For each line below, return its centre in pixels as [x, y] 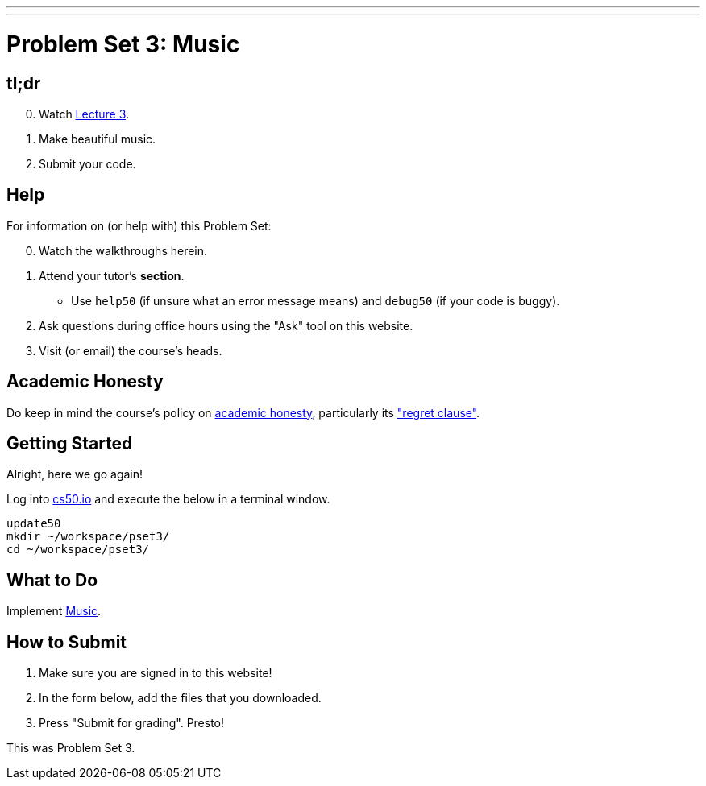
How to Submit [67, 642]
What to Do [52, 580]
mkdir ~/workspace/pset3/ [88, 537]
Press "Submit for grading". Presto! [132, 723]
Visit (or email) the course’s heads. [131, 350]
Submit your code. [87, 163]
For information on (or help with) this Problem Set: [139, 225]
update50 [34, 524]
